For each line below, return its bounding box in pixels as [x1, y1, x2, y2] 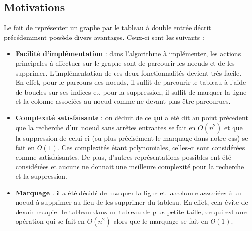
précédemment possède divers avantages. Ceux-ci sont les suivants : [4, 32, 204, 42]
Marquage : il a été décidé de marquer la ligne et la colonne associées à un [15, 187, 242, 197]
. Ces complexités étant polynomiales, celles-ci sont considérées [57, 142, 245, 153]
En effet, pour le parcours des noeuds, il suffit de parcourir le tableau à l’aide [15, 77, 246, 87]
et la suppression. [15, 171, 67, 181]
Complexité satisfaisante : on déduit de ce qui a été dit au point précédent [15, 112, 248, 122]
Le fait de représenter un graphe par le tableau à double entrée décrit [4, 22, 211, 33]
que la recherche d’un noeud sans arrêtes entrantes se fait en [15, 122, 196, 132]
